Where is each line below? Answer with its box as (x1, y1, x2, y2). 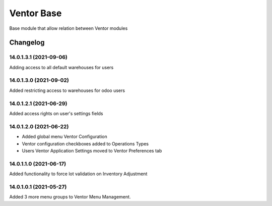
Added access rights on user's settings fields (9, 110, 103, 116)
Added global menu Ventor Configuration (22, 134, 108, 140)
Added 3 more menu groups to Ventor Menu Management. (9, 194, 131, 200)
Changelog (9, 38, 45, 47)
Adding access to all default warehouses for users (9, 64, 114, 70)
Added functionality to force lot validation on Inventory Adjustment (9, 171, 148, 177)
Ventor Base (9, 8, 62, 19)
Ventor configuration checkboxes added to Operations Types (22, 140, 149, 146)
